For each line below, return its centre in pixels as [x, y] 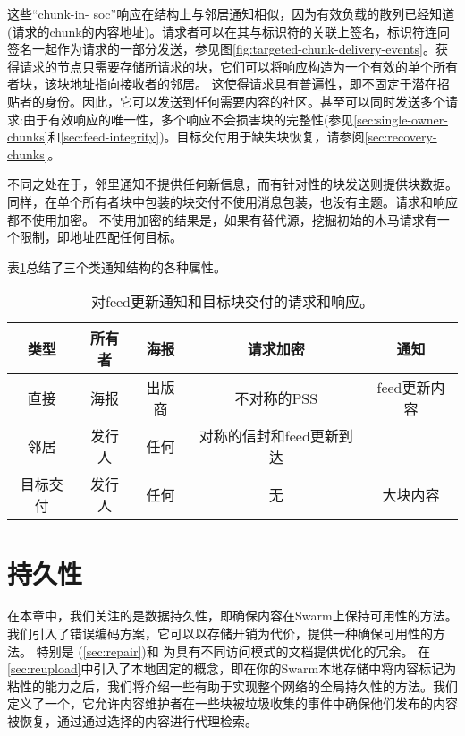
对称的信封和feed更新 [269, 436]
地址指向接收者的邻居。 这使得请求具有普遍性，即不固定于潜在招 [259, 84]
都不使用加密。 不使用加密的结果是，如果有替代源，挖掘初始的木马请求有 [222, 219]
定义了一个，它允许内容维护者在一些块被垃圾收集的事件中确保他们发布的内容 [232, 703]
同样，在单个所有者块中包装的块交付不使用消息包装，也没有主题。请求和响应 [232, 201]
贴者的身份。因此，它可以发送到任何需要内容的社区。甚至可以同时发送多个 [226, 101]
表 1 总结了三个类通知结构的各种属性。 [117, 266]
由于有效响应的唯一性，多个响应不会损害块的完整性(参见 [188, 119]
